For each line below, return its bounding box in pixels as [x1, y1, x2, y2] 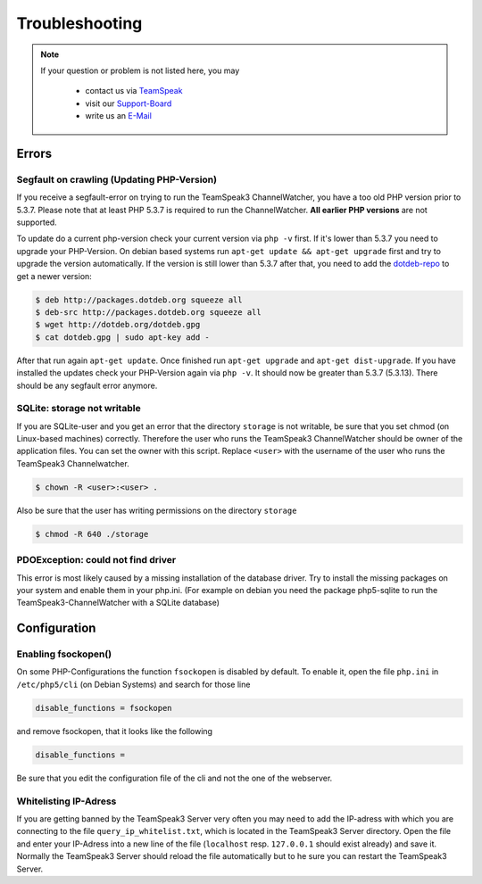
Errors [16, 145, 53, 161]
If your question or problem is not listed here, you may [40, 65, 240, 76]
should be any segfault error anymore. [16, 380, 158, 391]
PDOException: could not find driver [16, 554, 177, 566]
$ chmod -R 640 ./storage [35, 529, 149, 539]
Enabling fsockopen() [16, 648, 112, 660]
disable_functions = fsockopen [35, 703, 173, 713]
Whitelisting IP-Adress [16, 795, 117, 807]
